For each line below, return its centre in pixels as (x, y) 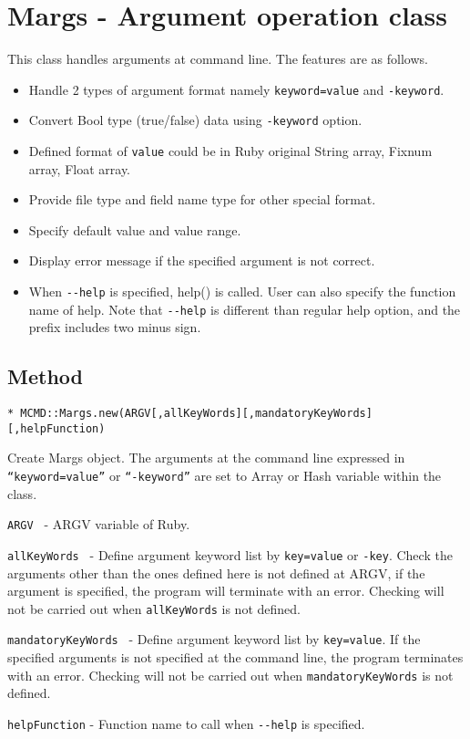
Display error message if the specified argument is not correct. (202, 260)
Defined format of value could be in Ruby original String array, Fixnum (230, 151)
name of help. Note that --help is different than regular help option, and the (245, 309)
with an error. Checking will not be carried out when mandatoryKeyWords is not (230, 675)
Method (45, 376)
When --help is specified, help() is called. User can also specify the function (242, 291)
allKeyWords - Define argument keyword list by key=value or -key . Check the (230, 554)
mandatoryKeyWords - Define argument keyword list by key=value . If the (214, 639)
